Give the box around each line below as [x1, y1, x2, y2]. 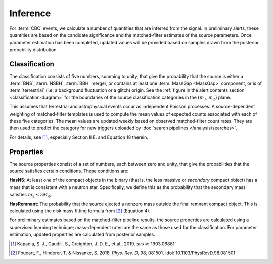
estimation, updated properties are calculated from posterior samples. [9, 231, 155, 238]
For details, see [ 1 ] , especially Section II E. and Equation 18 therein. [9, 134, 149, 140]
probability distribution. [9, 46, 58, 53]
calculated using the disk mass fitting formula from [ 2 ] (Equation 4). [9, 208, 151, 214]
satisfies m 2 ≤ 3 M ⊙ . [9, 192, 53, 199]
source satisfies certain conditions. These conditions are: [9, 168, 129, 174]
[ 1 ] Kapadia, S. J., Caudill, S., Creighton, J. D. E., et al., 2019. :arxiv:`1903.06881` [11, 241, 176, 247]
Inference [9, 8, 51, 19]
